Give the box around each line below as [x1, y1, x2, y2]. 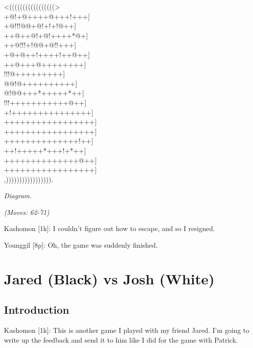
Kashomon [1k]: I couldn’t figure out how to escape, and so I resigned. [4, 223, 215, 233]
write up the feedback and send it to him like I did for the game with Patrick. [4, 334, 238, 345]
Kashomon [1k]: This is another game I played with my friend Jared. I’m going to [4, 325, 250, 335]
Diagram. [4, 190, 32, 201]
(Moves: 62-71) [4, 207, 50, 217]
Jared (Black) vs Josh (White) [4, 268, 215, 288]
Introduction [4, 302, 70, 317]
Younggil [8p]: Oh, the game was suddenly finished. [4, 240, 158, 250]
